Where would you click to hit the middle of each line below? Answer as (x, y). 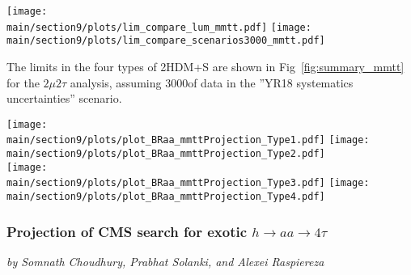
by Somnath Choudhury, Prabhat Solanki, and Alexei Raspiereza (165, 261)
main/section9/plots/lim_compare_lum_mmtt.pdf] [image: (159, 27)
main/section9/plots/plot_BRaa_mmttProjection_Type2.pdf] (166, 154)
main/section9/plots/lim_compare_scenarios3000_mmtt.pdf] (166, 41)
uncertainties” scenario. (64, 98)
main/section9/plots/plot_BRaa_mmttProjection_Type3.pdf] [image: (188, 183)
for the (23, 82)
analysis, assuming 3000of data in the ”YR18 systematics (212, 82)
